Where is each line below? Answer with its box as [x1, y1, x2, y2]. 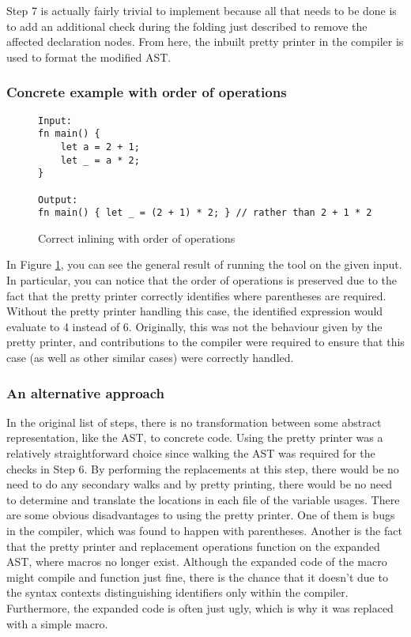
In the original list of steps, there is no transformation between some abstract [6, 413, 382, 430]
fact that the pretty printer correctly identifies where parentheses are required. [6, 287, 386, 303]
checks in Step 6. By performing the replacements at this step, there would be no [6, 460, 399, 477]
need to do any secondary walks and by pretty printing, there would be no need [6, 476, 392, 492]
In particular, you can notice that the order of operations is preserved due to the [6, 272, 398, 288]
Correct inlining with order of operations [38, 229, 236, 246]
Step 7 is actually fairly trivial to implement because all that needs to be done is [6, 2, 397, 18]
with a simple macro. [6, 615, 108, 631]
